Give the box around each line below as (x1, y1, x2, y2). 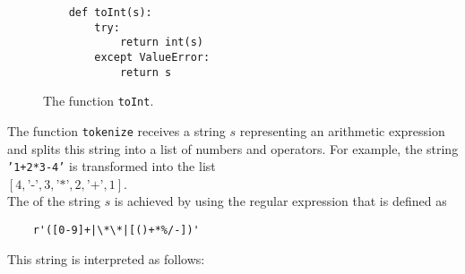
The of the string (7, 192, 100, 210)
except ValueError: (94, 50, 211, 64)
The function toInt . (43, 91, 154, 110)
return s (119, 65, 172, 79)
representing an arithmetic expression (239, 121, 445, 140)
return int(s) (119, 36, 203, 49)
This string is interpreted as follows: (7, 249, 205, 268)
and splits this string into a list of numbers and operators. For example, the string (7, 139, 459, 158)
